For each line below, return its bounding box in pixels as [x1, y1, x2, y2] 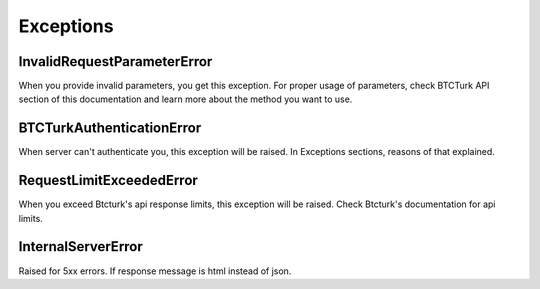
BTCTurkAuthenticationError [18, 120, 202, 137]
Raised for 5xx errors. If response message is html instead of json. [18, 265, 292, 277]
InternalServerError [18, 238, 144, 255]
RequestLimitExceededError [18, 172, 199, 189]
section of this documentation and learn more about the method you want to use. [18, 93, 353, 105]
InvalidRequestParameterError [18, 53, 213, 70]
